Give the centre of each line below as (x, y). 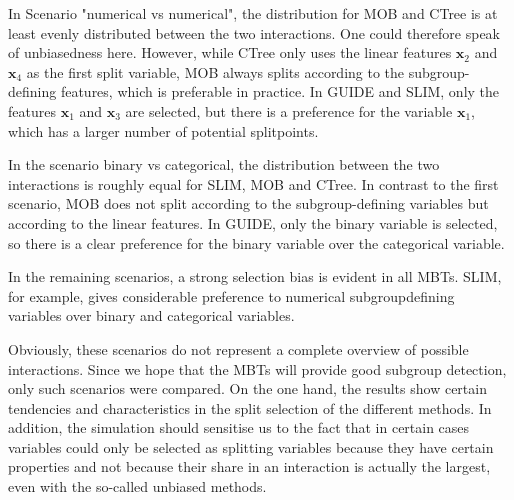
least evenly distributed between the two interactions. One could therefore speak (254, 32)
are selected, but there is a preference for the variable (289, 110)
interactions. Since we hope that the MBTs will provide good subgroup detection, (257, 368)
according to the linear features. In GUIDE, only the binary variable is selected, (253, 222)
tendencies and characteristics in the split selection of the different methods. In (250, 407)
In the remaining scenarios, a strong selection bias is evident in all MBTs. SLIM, (255, 276)
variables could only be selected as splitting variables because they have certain (251, 446)
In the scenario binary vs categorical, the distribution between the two (224, 164)
